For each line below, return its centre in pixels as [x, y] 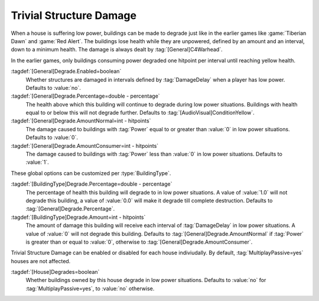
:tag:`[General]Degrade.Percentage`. [70, 209]
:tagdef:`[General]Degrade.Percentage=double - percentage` [85, 96]
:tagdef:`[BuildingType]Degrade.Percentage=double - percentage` [92, 184]
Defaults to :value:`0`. [52, 137]
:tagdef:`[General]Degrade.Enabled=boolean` [66, 72]
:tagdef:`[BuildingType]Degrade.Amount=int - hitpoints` [78, 217]
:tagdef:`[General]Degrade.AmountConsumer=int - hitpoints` [85, 145]
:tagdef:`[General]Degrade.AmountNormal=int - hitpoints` [81, 121]
